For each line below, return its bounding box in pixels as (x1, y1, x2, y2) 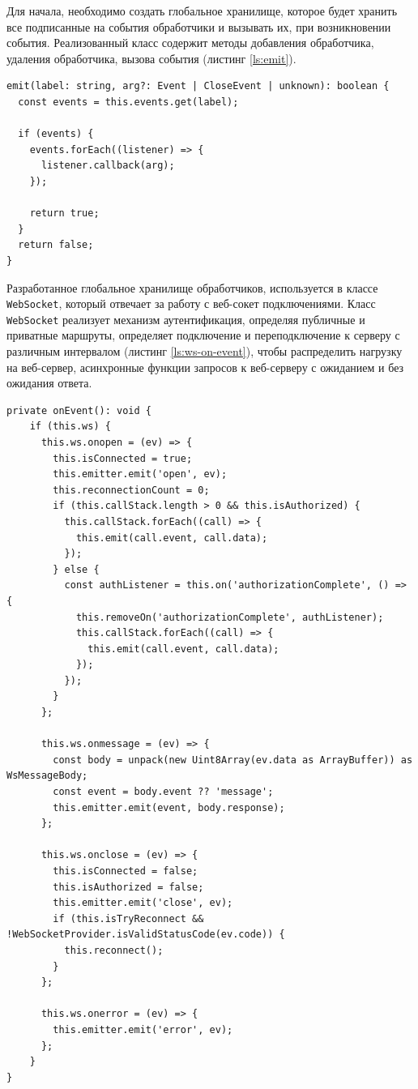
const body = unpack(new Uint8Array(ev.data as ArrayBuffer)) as (53, 754, 413, 766)
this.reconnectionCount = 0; (53, 484, 210, 496)
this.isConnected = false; (53, 865, 198, 877)
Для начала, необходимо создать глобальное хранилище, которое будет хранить (6, 2, 398, 19)
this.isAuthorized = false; (53, 881, 204, 893)
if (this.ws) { (29, 421, 111, 433)
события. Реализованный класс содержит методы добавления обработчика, (6, 34, 374, 51)
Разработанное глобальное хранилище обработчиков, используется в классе (6, 279, 378, 296)
